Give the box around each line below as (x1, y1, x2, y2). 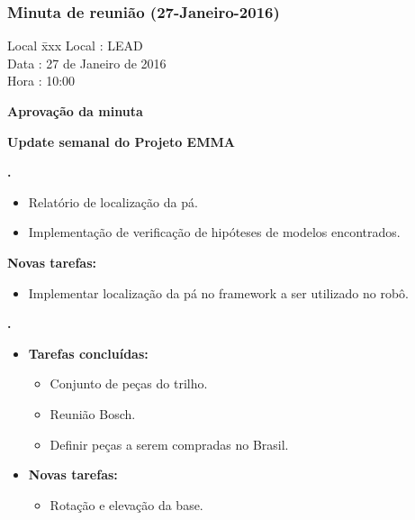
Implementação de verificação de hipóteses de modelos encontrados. (28, 223, 401, 242)
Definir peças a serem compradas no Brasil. (50, 434, 289, 453)
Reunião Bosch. (50, 404, 136, 423)
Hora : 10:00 (7, 71, 76, 90)
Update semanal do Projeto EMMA (7, 132, 235, 151)
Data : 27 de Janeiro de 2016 (7, 53, 167, 72)
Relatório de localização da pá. (28, 192, 198, 211)
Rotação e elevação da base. (50, 495, 203, 514)
